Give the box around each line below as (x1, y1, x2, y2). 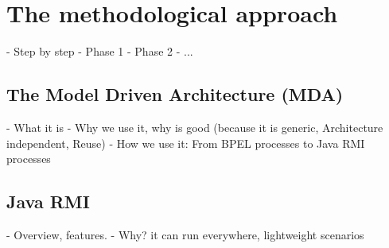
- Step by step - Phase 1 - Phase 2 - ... (6, 43, 193, 60)
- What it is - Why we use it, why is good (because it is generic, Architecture (6, 118, 383, 135)
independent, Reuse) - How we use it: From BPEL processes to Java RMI (6, 134, 365, 151)
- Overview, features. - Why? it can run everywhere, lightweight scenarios (6, 226, 364, 242)
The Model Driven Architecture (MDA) (6, 82, 344, 107)
